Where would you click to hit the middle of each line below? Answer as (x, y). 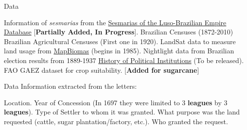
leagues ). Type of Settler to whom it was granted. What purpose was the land (122, 112)
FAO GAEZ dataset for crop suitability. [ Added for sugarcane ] (102, 70)
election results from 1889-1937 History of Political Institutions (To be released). (124, 60)
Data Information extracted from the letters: (71, 86)
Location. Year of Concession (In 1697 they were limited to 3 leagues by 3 (116, 102)
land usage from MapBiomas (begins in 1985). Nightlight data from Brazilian (119, 51)
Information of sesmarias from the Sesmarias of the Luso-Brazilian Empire (115, 22)
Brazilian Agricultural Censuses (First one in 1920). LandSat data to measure (120, 41)
